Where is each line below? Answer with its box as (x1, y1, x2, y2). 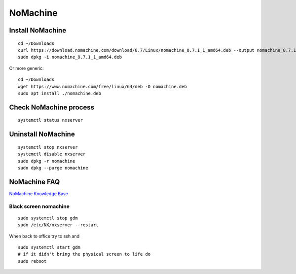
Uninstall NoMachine (9, 130, 75, 138)
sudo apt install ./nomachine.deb (18, 90, 101, 96)
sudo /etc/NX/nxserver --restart (18, 222, 99, 228)
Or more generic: (9, 65, 44, 71)
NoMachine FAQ (9, 177, 60, 186)
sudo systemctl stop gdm (18, 215, 78, 221)
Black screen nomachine (9, 203, 70, 209)
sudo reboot (18, 258, 47, 264)
